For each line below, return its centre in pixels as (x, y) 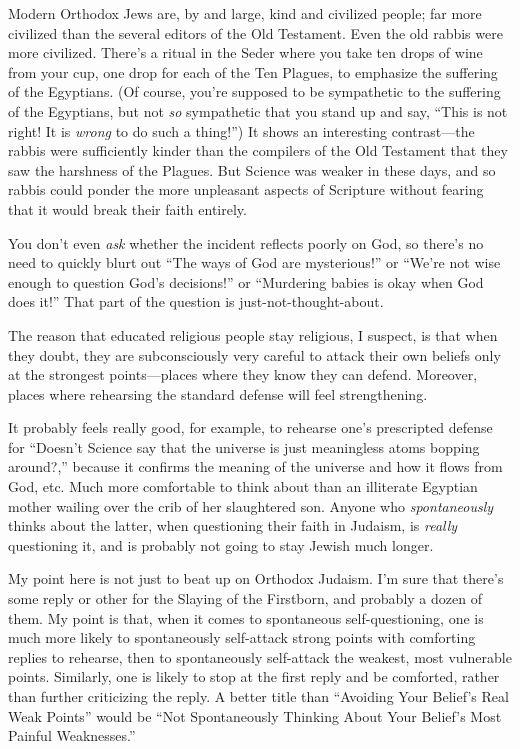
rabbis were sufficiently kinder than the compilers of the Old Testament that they (258, 150)
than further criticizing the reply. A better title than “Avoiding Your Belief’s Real (258, 696)
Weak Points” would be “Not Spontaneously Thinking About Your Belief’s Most (255, 715)
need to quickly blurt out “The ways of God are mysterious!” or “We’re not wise (254, 262)
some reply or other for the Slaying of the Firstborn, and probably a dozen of (245, 598)
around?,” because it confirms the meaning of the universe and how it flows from (255, 466)
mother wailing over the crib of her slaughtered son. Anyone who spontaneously (251, 505)
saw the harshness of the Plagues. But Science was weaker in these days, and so (252, 169)
